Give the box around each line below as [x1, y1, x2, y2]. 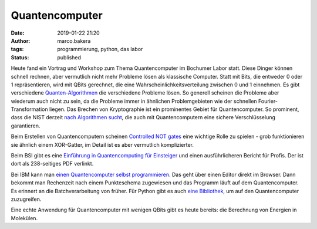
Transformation [11, 106, 48, 113]
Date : [11, 29, 25, 36]
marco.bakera [57, 37, 91, 44]
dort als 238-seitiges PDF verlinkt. [11, 160, 94, 167]
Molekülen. [11, 214, 38, 221]
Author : [11, 37, 31, 44]
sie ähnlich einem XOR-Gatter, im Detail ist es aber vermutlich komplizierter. [11, 141, 194, 148]
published [57, 53, 82, 61]
